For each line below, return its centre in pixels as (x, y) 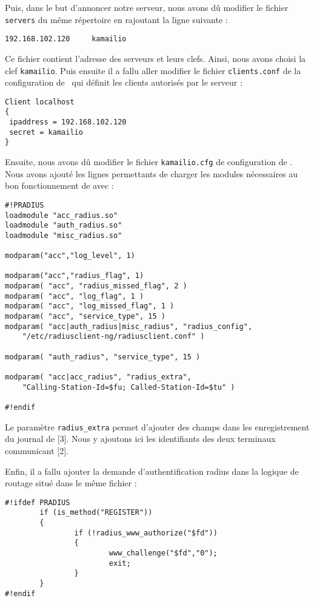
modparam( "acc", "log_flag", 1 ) (75, 296)
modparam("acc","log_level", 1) (70, 256)
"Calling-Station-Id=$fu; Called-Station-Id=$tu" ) (129, 387)
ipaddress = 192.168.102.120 (68, 122)
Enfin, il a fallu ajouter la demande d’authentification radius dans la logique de (152, 471)
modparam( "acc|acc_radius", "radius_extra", (98, 377)
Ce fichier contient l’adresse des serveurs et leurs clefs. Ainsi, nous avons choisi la (155, 58)
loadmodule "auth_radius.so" (64, 226)
